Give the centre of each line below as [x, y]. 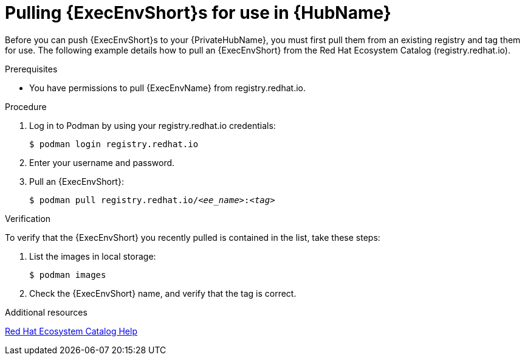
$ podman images [68, 275]
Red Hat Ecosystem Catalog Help [71, 331]
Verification [28, 218]
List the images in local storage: [93, 256]
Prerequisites [31, 69]
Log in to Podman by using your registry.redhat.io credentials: [153, 125]
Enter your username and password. [102, 162]
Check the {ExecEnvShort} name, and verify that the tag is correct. [163, 293]
